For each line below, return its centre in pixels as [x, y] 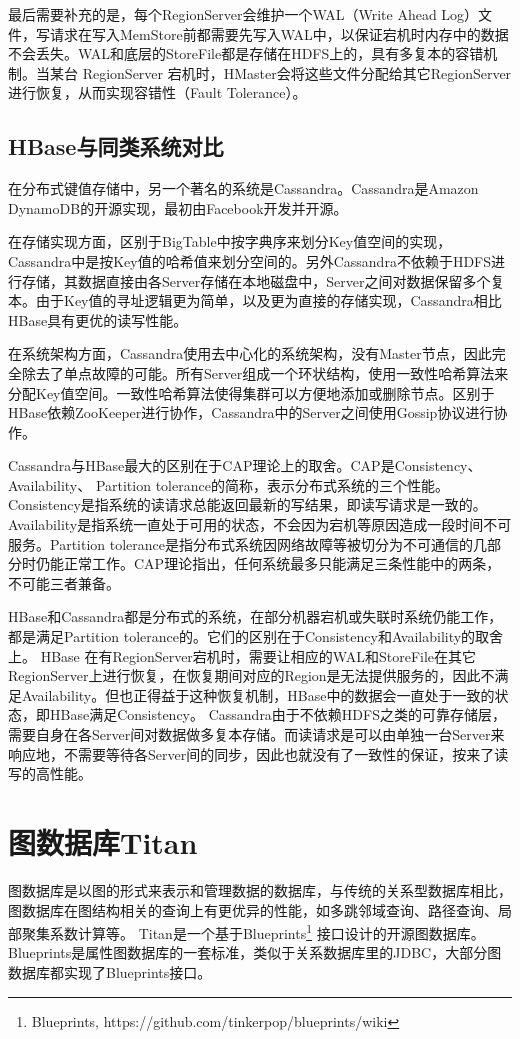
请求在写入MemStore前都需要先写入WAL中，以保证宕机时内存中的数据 [279, 33]
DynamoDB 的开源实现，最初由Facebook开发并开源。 [178, 207]
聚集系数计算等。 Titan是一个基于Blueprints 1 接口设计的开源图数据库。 [253, 931]
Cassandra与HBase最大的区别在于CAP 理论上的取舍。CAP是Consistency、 [245, 465]
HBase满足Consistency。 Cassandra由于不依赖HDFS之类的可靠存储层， [277, 714]
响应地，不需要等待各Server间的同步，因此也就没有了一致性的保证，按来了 [251, 753]
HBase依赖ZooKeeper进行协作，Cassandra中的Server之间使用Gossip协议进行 [251, 412]
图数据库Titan [103, 841]
